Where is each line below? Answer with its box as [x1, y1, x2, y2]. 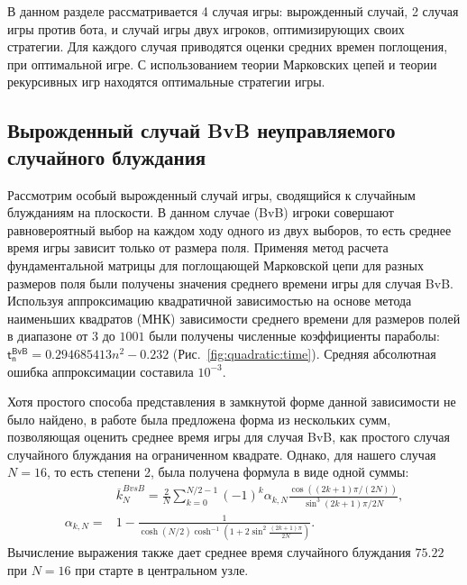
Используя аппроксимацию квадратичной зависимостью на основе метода [7, 291, 412, 310]
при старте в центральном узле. [75, 560, 249, 579]
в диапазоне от [7, 326, 88, 345]
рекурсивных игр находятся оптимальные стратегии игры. [7, 72, 325, 91]
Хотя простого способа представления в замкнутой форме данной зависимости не [7, 392, 456, 411]
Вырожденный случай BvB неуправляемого [7, 116, 396, 144]
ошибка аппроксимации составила [7, 361, 194, 380]
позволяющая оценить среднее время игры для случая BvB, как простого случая [7, 427, 450, 446]
